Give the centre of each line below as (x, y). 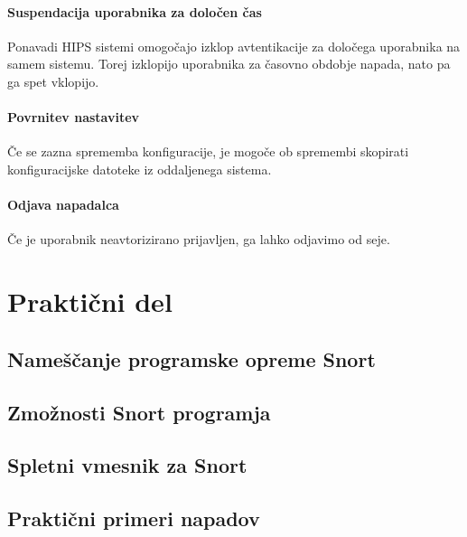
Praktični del (90, 301)
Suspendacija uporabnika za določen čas (135, 11)
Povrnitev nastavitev (74, 117)
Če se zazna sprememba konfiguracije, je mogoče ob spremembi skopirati (208, 151)
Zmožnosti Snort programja (139, 412)
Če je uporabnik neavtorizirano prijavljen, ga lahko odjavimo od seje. (199, 239)
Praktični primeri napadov (134, 518)
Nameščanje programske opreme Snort (191, 358)
